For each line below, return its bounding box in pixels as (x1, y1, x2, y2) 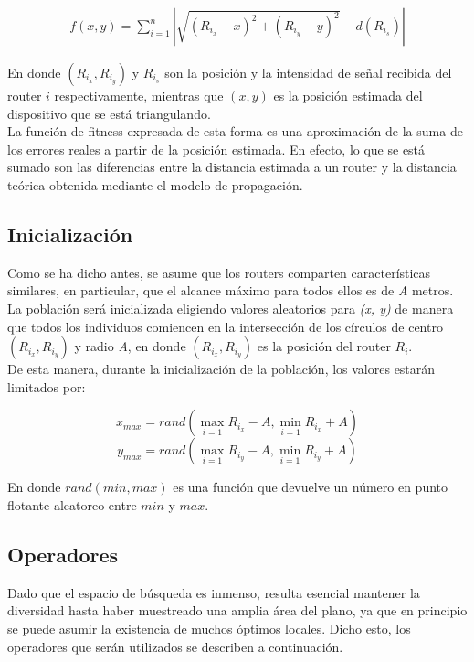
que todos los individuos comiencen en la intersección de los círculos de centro (7, 316, 443, 336)
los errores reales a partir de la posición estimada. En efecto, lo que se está (7, 139, 426, 158)
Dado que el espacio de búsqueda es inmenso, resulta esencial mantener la (7, 582, 420, 602)
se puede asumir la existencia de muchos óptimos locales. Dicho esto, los (7, 618, 411, 637)
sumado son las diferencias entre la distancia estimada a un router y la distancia (7, 157, 457, 176)
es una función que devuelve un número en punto (173, 477, 448, 496)
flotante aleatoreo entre (7, 495, 137, 514)
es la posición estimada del (273, 86, 423, 105)
